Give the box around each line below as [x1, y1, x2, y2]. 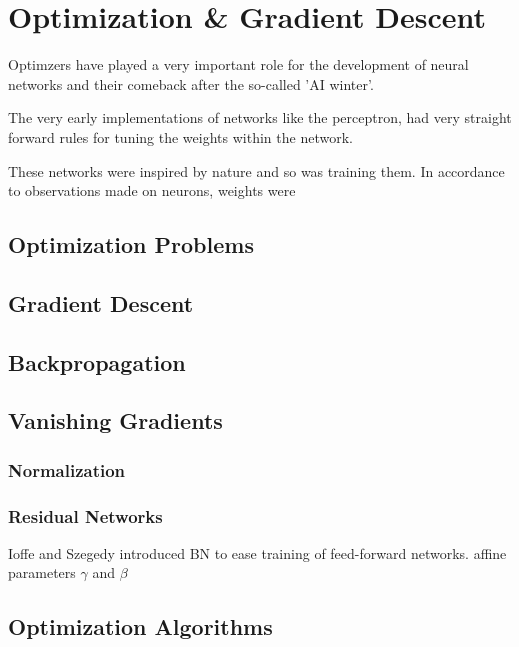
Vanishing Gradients [8, 405, 223, 436]
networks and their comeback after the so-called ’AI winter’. [8, 73, 374, 94]
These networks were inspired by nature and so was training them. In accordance [8, 160, 505, 181]
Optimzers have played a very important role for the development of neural [8, 54, 469, 75]
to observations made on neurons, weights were [8, 180, 296, 201]
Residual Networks [8, 503, 163, 528]
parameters [8, 562, 76, 583]
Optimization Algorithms [8, 611, 273, 642]
